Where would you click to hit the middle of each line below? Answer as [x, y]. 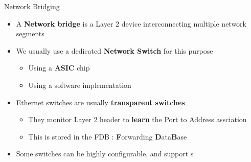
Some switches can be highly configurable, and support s [105, 154]
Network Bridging [32, 6]
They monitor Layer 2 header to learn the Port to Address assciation [138, 119]
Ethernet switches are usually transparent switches [100, 102]
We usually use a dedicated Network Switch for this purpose [115, 50]
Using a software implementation [80, 85]
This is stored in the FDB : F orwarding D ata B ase [108, 136]
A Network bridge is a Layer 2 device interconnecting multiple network [131, 23]
